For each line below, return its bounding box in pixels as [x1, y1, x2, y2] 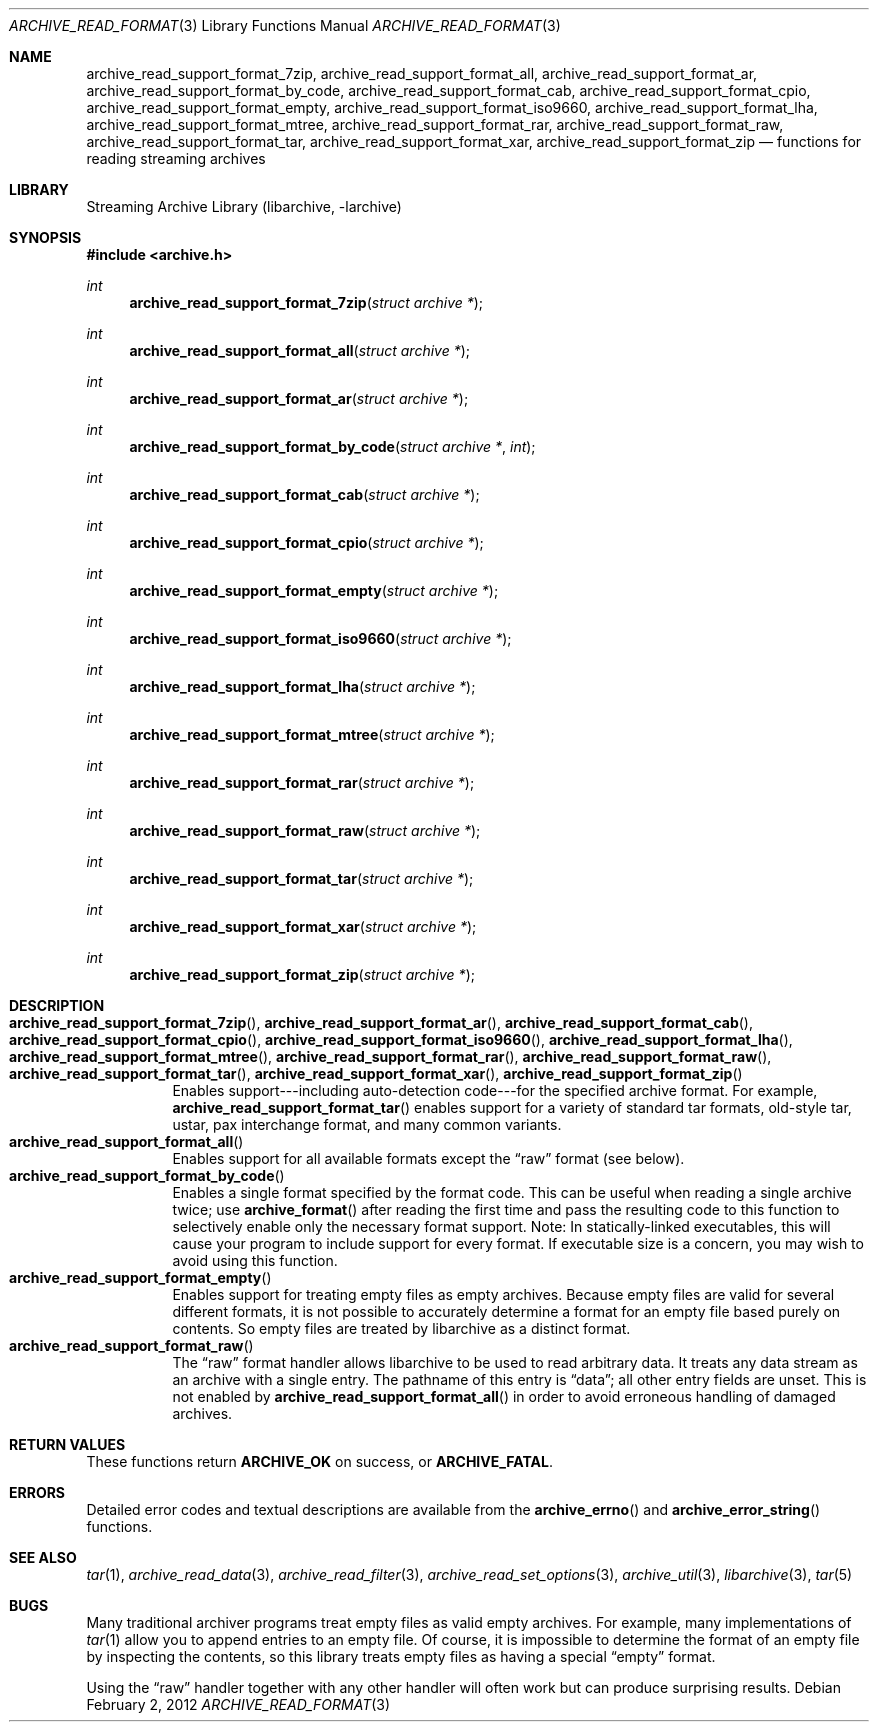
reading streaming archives [86, 150, 266, 167]
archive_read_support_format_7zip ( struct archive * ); [129, 294, 484, 311]
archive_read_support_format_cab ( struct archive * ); [129, 486, 480, 503]
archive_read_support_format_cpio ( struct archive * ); [129, 534, 484, 551]
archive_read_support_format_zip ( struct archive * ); [129, 966, 475, 983]
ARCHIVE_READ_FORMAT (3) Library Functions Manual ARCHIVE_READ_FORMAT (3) [9, 17, 561, 34]
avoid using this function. [172, 1252, 338, 1269]
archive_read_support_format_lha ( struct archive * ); [129, 678, 476, 695]
